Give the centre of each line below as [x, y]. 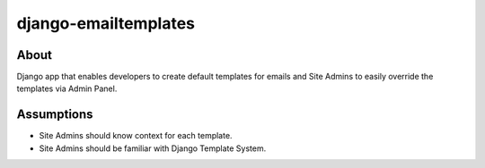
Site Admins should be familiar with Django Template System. [153, 148]
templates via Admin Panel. [67, 88]
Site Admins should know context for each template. [136, 136]
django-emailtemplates [106, 23]
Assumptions [55, 115]
